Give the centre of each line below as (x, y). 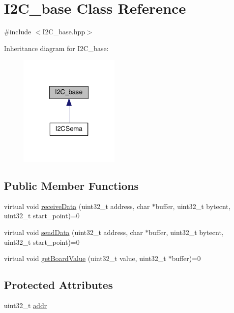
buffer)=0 (186, 258)
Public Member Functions (71, 185)
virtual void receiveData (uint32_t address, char (77, 206)
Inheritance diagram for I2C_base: (56, 48)
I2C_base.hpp (64, 32)
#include (18, 32)
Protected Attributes (58, 285)
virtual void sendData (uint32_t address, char (73, 232)
